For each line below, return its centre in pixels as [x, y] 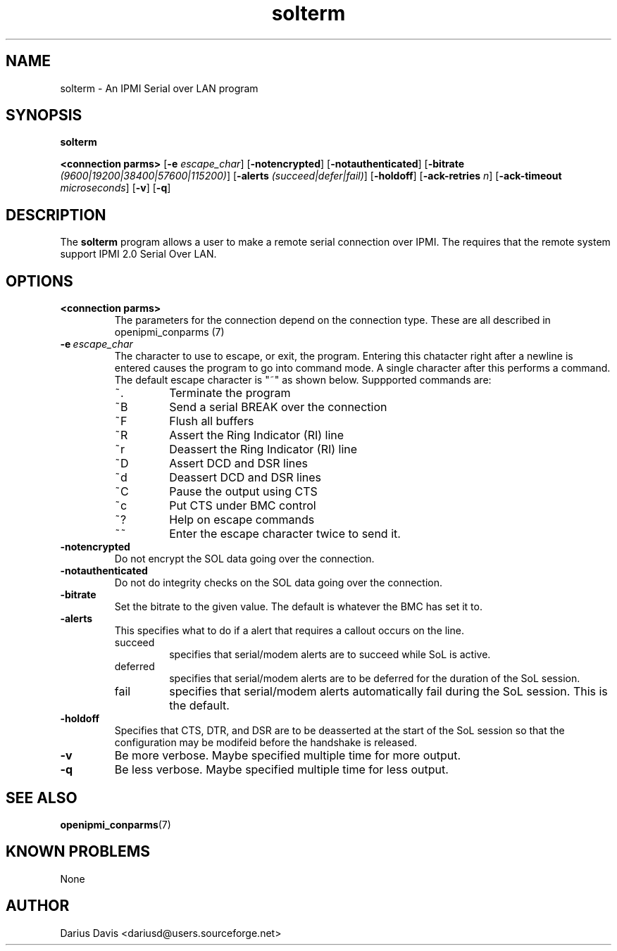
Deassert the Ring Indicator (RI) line [263, 449]
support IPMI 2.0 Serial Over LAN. [138, 254]
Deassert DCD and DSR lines [245, 478]
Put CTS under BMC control [243, 506]
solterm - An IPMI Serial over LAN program [159, 88]
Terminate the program [230, 393]
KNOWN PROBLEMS [78, 852]
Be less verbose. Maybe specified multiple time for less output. [281, 770]
